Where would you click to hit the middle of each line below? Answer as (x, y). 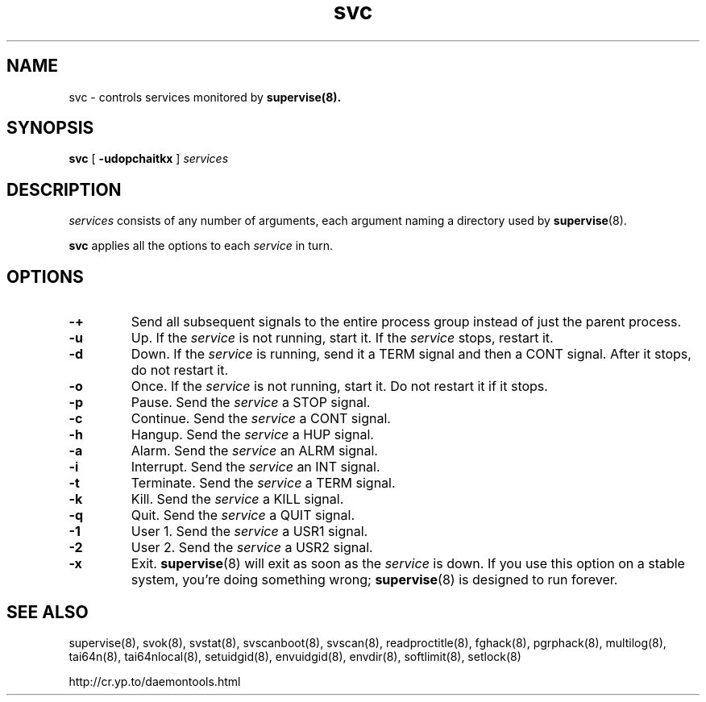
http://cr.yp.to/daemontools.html (155, 681)
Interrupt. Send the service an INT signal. (255, 467)
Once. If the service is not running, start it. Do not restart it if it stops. (339, 386)
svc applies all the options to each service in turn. (201, 246)
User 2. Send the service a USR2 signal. (252, 548)
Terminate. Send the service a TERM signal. (263, 483)
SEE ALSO (48, 612)
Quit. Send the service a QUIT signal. (243, 515)
